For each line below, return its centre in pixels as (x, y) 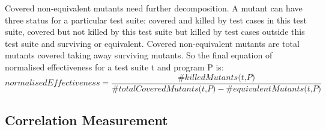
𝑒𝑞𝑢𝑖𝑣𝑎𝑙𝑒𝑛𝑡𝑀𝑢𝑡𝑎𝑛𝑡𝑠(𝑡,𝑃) (277, 89)
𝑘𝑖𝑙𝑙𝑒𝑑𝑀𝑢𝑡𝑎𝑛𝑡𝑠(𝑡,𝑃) (220, 77)
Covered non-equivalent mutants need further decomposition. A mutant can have (154, 8)
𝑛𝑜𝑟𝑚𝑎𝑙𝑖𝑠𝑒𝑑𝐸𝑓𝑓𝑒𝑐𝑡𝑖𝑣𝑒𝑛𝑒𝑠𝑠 (53, 83)
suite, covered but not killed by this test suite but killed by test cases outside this (155, 32)
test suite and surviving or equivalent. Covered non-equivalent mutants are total (152, 43)
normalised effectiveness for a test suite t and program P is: (114, 67)
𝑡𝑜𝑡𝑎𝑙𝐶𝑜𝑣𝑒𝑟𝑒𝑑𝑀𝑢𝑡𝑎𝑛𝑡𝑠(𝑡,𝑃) (167, 89)
